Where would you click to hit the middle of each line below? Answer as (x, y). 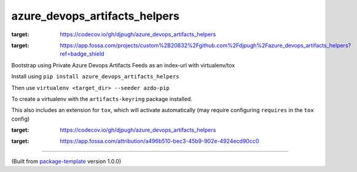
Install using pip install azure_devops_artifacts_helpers (95, 77)
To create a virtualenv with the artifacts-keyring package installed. (102, 99)
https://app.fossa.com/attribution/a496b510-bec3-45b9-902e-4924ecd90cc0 (159, 141)
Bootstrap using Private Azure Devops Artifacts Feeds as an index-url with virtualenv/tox (123, 65)
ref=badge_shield (82, 54)
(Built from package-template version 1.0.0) (66, 161)
